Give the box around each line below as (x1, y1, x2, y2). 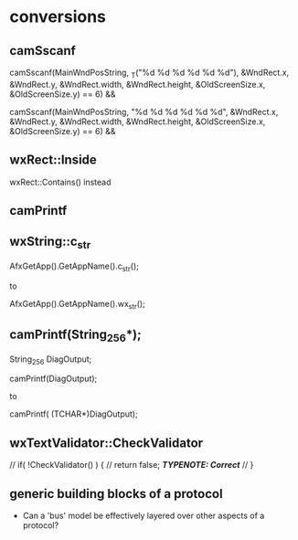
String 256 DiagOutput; (9, 354, 92, 366)
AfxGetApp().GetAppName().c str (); (9, 260, 139, 273)
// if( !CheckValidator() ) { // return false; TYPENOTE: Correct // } (9, 460, 254, 471)
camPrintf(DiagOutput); (9, 373, 98, 385)
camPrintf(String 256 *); (9, 326, 142, 344)
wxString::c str (9, 234, 91, 252)
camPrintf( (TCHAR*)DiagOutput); (9, 408, 139, 419)
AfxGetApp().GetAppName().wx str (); (9, 298, 146, 312)
